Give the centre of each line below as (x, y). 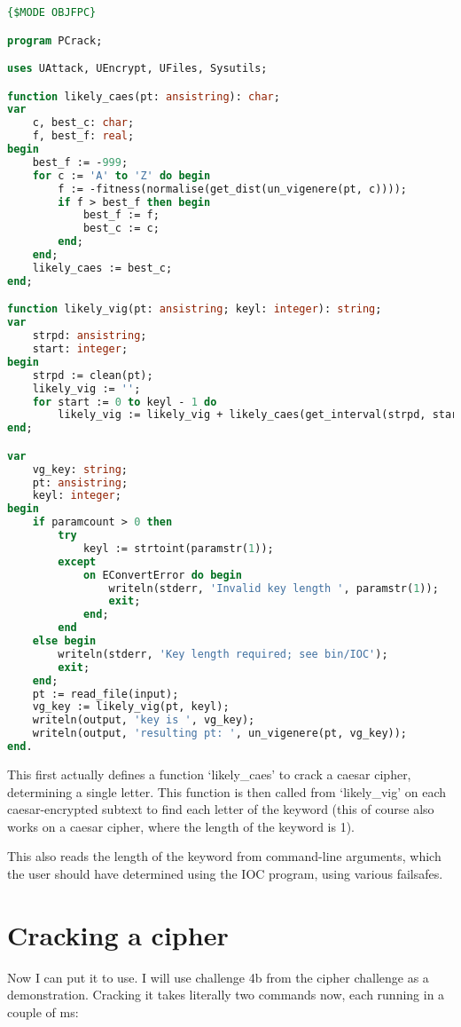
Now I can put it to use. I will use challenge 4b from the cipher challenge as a (218, 977)
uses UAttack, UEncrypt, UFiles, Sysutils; (137, 69)
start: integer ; (80, 349)
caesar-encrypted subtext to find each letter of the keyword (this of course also (221, 809)
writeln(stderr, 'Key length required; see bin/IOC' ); (223, 654)
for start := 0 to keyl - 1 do (125, 402)
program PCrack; (55, 40)
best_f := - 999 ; (80, 162)
